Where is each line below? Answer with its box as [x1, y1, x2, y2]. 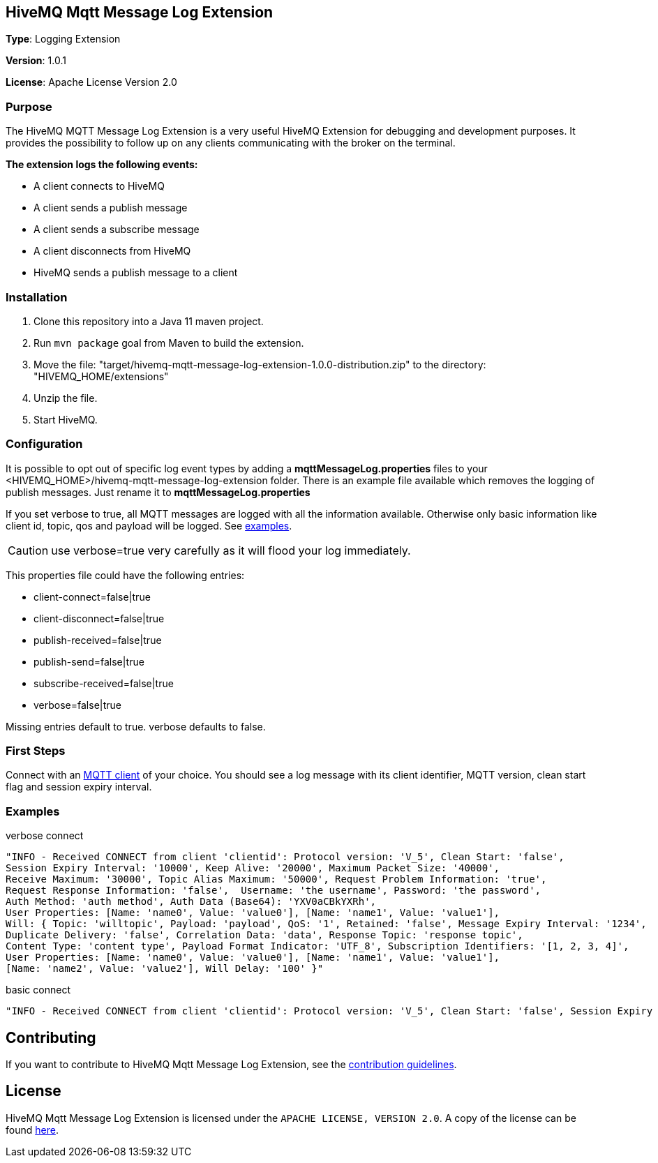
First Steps [6, 744, 66, 758]
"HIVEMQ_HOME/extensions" [33, 370, 169, 382]
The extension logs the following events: [6, 158, 198, 171]
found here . [6, 1123, 59, 1136]
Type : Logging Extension [6, 33, 121, 45]
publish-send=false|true [33, 655, 144, 668]
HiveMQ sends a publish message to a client [33, 267, 238, 279]
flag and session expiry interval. [6, 781, 152, 793]
